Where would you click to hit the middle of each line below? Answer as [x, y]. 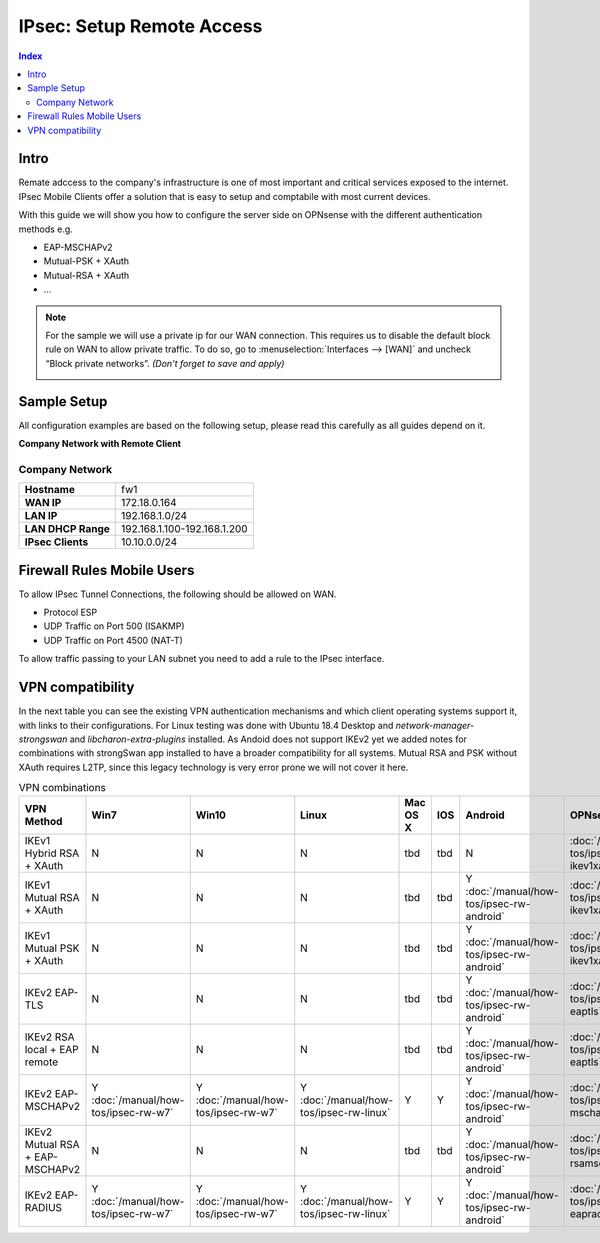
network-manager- [435, 725]
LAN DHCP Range [67, 529]
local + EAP [51, 1050]
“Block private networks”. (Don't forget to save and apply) [165, 363]
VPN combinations [62, 788]
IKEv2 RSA [49, 1037]
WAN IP [43, 503]
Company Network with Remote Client [100, 443]
